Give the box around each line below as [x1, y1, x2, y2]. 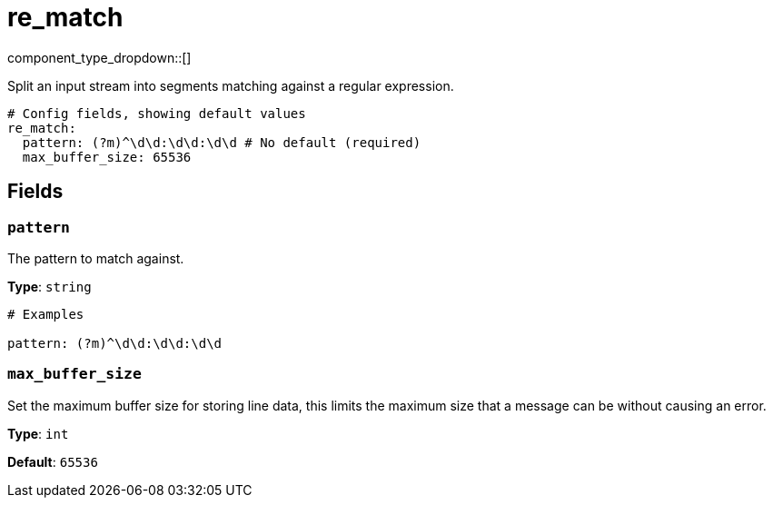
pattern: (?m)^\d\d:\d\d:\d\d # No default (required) [22, 134, 421, 150]
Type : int [7, 425, 69, 441]
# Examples [7, 306, 84, 322]
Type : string [7, 278, 92, 294]
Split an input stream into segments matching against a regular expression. [7, 77, 454, 94]
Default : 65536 [7, 453, 98, 470]
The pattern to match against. [7, 250, 184, 266]
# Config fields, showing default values [7, 105, 306, 121]
